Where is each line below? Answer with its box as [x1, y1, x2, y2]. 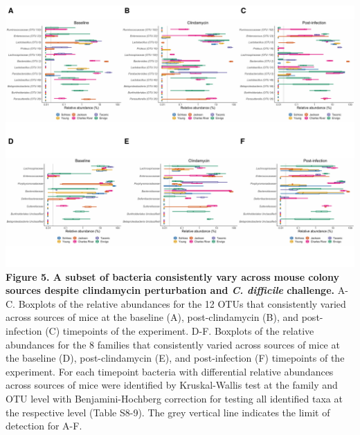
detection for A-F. [6, 418, 82, 433]
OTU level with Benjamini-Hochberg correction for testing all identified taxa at [6, 391, 343, 405]
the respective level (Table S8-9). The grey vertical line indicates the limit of [6, 405, 330, 419]
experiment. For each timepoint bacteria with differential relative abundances [6, 364, 334, 378]
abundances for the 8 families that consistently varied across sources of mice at [6, 337, 340, 351]
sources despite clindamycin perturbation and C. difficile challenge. [6, 283, 334, 297]
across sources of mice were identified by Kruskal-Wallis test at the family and [6, 378, 338, 392]
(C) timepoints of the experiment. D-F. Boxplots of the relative [45, 323, 314, 337]
